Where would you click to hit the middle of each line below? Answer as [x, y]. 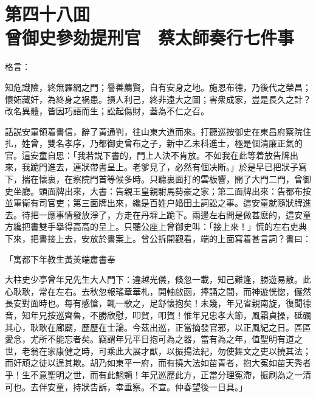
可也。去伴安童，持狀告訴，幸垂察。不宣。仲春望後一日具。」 [126, 386]
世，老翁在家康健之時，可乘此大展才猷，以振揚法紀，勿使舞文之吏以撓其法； [158, 350]
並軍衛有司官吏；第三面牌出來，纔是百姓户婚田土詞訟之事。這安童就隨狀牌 [154, 203]
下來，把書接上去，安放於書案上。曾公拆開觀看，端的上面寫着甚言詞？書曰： [158, 239]
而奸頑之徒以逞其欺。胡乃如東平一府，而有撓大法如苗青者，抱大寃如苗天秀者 [158, 363]
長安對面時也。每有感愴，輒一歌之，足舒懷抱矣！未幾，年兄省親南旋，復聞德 [158, 303]
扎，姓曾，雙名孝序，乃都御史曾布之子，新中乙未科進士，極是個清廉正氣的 [154, 143]
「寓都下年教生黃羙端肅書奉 [60, 259]
